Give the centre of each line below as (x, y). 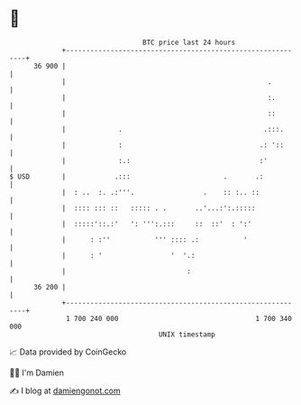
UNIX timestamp (187, 334)
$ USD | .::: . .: (137, 176)
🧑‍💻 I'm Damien (37, 373)
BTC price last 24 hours (189, 42)
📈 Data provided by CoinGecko (68, 352)
